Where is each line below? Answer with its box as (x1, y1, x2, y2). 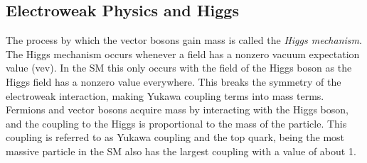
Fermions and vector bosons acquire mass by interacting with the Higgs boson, (6, 102, 349, 117)
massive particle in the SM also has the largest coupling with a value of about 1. (6, 143, 356, 158)
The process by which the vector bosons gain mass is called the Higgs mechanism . (6, 33, 362, 47)
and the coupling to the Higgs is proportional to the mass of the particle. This (6, 116, 347, 130)
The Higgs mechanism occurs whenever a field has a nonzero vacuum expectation (6, 46, 360, 61)
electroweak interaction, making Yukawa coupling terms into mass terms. (6, 88, 324, 103)
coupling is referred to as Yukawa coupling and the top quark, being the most (6, 130, 345, 145)
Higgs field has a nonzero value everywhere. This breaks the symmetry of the (6, 74, 341, 89)
